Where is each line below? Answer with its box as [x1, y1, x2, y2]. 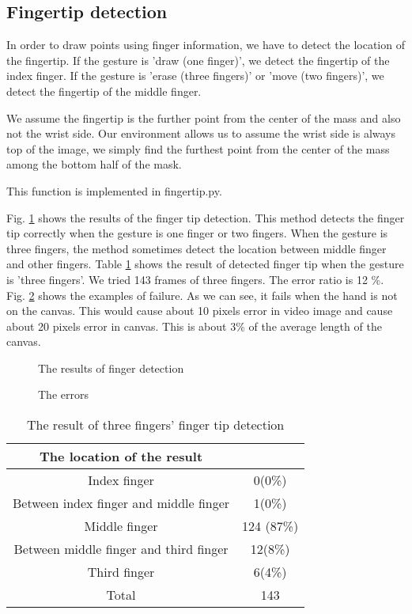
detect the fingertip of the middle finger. [6, 82, 202, 99]
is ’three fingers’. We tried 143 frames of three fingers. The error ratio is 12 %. [6, 271, 384, 287]
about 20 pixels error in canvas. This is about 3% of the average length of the [6, 317, 382, 334]
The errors [38, 386, 89, 403]
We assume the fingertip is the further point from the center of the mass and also [6, 109, 401, 126]
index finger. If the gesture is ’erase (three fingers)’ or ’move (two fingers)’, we [6, 67, 384, 84]
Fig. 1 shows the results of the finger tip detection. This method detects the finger [6, 209, 405, 226]
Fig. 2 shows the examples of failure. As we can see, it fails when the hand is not [6, 286, 398, 303]
